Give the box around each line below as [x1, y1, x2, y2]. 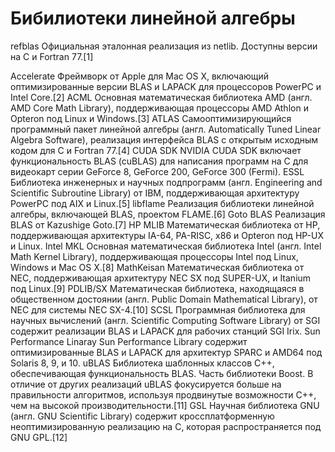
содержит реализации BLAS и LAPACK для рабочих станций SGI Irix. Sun [10, 325, 321, 337]
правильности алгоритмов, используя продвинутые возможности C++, [10, 388, 317, 401]
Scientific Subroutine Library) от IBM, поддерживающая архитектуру [10, 187, 300, 199]
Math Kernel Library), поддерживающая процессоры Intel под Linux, [10, 250, 299, 262]
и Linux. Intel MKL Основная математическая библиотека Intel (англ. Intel [10, 240, 322, 252]
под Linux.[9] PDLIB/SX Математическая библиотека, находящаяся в [10, 282, 305, 294]
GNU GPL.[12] [10, 431, 68, 443]
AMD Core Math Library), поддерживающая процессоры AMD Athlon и [10, 102, 309, 114]
